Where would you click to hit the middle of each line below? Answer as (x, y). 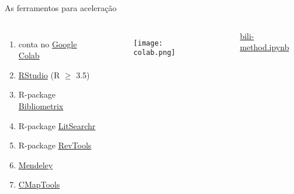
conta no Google (48, 44)
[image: (148, 43)
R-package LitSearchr (57, 125)
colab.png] (154, 53)
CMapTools (39, 184)
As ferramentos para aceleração (61, 8)
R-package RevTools (55, 145)
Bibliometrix (41, 105)
